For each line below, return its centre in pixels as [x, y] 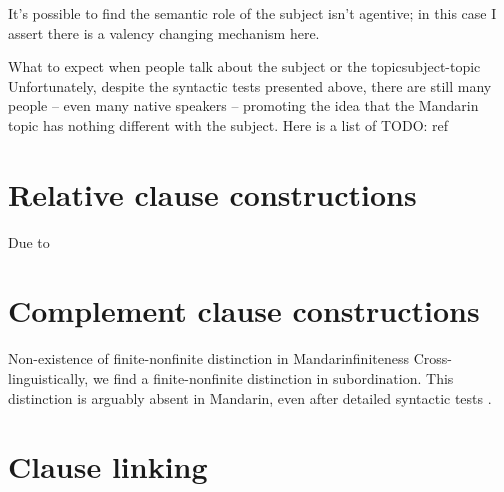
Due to [29, 241]
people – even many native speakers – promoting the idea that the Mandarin [243, 105]
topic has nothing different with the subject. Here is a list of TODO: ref [228, 124]
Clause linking [108, 466]
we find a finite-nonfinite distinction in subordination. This [273, 378]
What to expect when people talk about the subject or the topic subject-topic [244, 66]
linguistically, [48, 378]
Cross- [432, 358]
